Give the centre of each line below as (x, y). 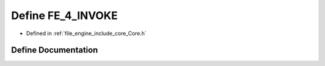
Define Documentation (54, 50)
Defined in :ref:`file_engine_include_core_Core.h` (86, 33)
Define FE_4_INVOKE (64, 15)
